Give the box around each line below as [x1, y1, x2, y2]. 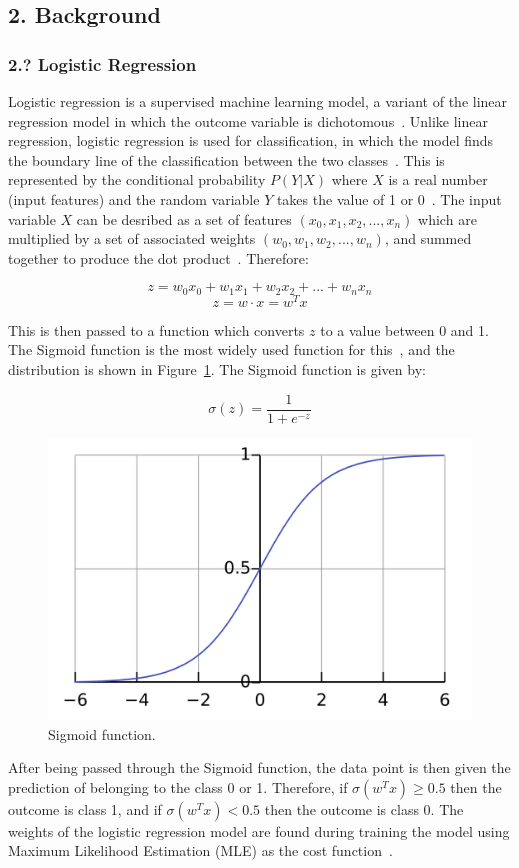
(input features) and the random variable [8, 188, 260, 209]
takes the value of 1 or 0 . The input [276, 188, 502, 209]
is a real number [388, 169, 488, 190]
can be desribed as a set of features [76, 208, 292, 229]
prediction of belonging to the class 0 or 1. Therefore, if [8, 776, 348, 797]
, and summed [384, 228, 472, 249]
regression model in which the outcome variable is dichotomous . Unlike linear [8, 110, 488, 131]
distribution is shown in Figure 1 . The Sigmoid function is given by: [8, 359, 426, 380]
